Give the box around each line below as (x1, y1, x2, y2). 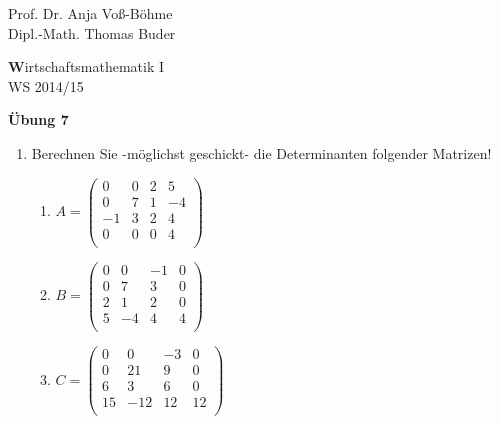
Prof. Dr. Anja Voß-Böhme (8, 3, 173, 23)
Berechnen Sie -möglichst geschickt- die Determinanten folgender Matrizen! (31, 142, 492, 163)
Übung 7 (8, 109, 69, 130)
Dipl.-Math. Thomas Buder (8, 22, 176, 43)
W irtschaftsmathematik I (8, 56, 165, 77)
